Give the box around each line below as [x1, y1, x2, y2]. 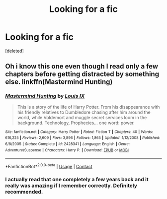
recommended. [5, 188, 43, 195]
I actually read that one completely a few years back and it [5, 176, 149, 183]
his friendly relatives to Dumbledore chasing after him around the [17, 109, 151, 115]
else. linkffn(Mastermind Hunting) [5, 78, 113, 86]
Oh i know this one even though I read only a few [5, 62, 158, 70]
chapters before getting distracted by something [5, 70, 160, 78]
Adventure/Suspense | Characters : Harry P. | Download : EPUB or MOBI [5, 147, 129, 152]
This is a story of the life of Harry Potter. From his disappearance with [17, 104, 160, 110]
